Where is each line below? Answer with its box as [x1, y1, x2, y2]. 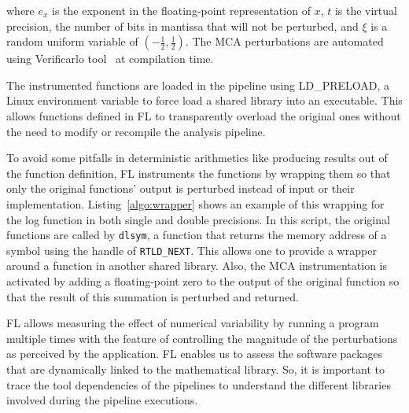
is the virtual [334, 2, 397, 18]
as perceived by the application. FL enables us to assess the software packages [6, 345, 383, 362]
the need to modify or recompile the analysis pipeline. [6, 123, 266, 139]
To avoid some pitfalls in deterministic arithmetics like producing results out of [6, 149, 388, 166]
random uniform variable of [6, 33, 138, 50]
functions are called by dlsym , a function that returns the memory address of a [6, 227, 387, 243]
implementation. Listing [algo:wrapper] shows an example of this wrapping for [6, 195, 385, 212]
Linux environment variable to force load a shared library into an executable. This [6, 92, 403, 109]
